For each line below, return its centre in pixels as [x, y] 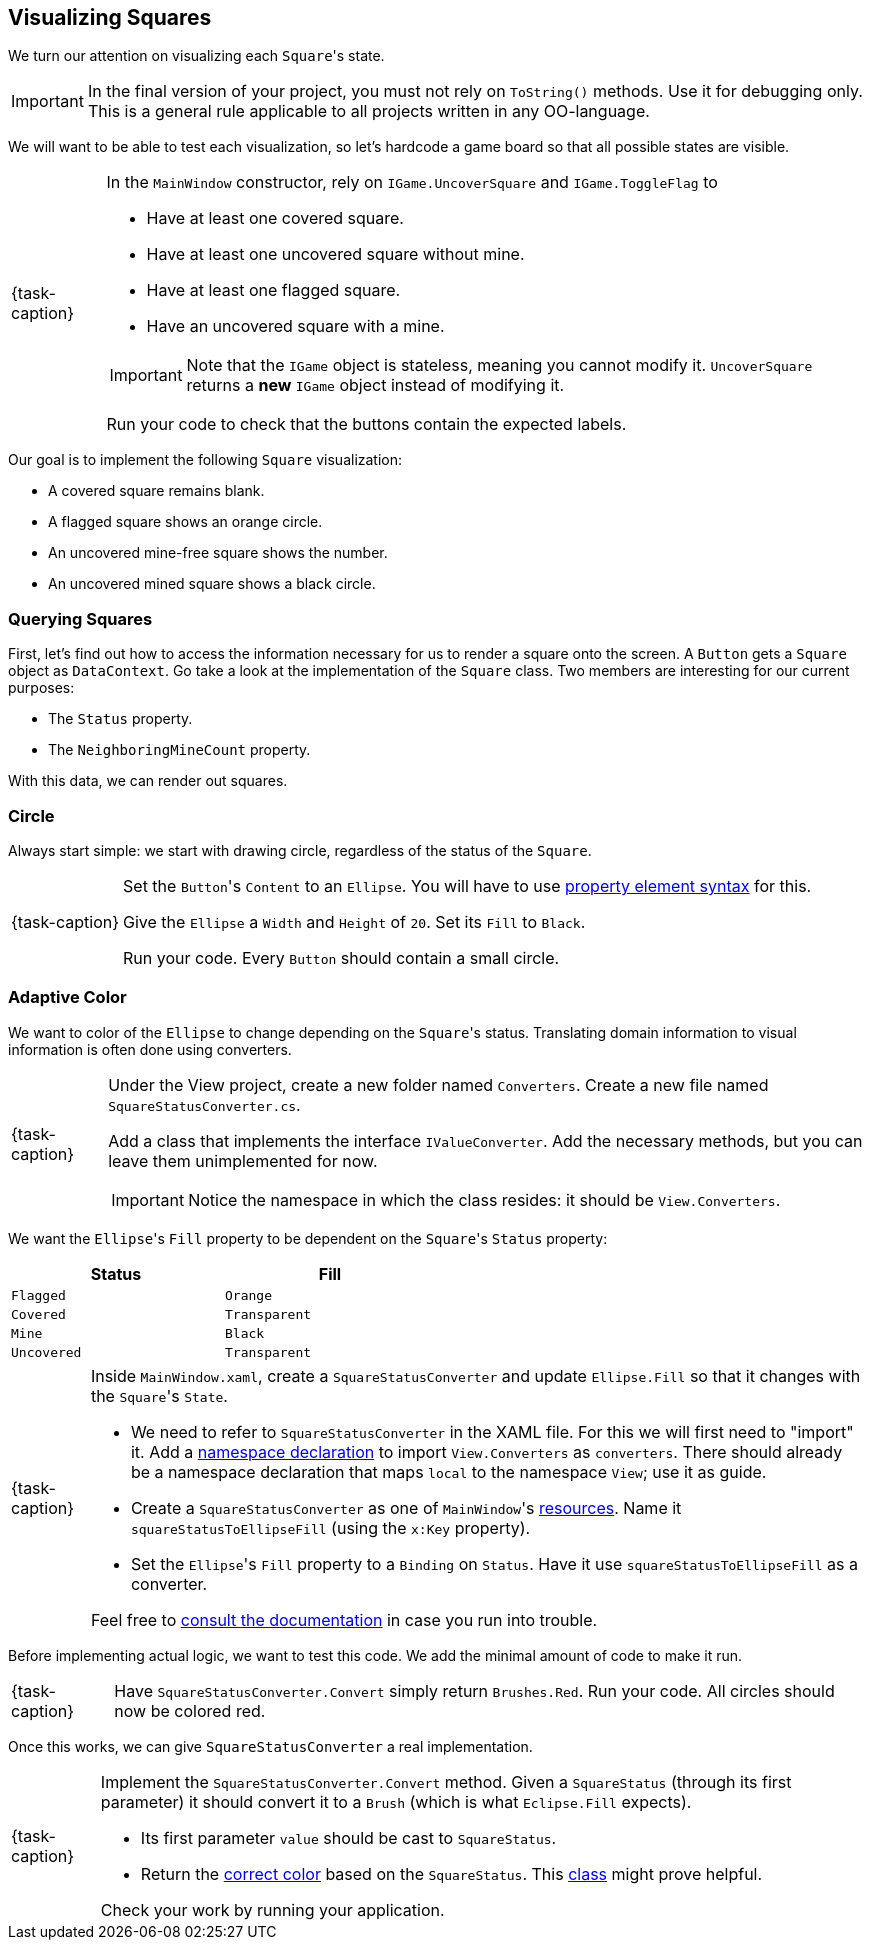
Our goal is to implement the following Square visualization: [205, 460]
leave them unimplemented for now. [243, 1160]
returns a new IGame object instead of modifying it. [375, 385]
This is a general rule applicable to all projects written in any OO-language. [368, 111]
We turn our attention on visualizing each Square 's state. [196, 56]
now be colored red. [190, 1710]
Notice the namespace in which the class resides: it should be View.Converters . [484, 1199]
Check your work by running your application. [272, 1909]
